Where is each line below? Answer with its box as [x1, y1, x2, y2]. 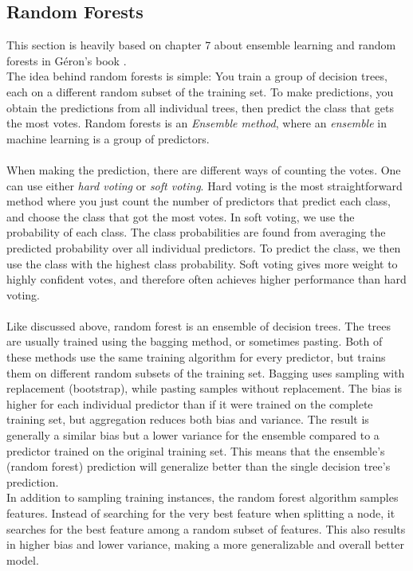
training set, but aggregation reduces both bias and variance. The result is [6, 411, 369, 428]
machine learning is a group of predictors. [6, 130, 210, 147]
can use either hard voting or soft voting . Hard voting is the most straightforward [6, 177, 403, 194]
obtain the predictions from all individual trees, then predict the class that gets [6, 99, 394, 115]
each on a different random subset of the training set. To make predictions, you [6, 83, 394, 100]
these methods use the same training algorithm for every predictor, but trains [6, 349, 386, 366]
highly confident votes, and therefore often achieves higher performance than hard [6, 271, 407, 287]
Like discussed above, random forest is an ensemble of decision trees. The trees [6, 317, 391, 334]
